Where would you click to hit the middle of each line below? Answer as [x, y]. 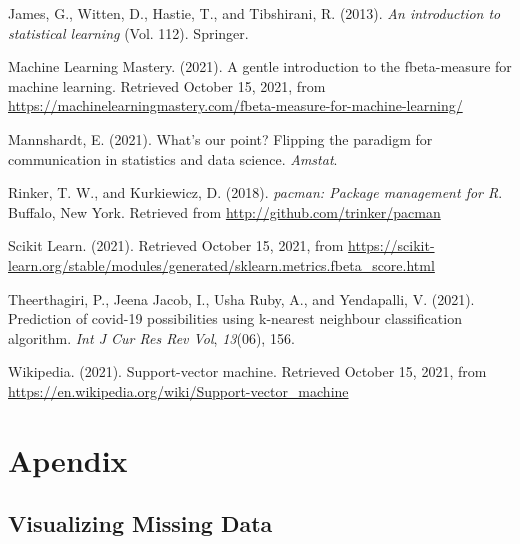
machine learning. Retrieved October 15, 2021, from [167, 85]
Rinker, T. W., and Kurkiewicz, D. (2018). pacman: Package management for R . [255, 192]
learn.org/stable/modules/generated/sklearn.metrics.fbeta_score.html [221, 264]
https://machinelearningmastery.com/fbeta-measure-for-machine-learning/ [235, 105]
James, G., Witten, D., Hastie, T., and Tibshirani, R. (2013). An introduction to [254, 13]
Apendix [68, 459]
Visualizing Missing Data [140, 523]
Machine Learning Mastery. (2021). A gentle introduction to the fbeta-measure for [260, 66]
